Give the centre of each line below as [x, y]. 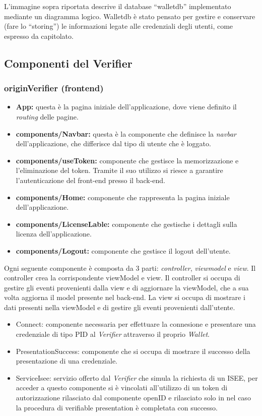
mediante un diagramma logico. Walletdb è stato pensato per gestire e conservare [130, 16]
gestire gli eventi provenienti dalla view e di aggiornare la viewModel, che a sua [126, 287]
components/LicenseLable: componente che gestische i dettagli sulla [126, 224]
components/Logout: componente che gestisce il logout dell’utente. [123, 250]
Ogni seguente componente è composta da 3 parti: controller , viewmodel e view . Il [130, 268]
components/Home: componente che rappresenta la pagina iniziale [123, 197]
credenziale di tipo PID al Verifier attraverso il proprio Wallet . [113, 334]
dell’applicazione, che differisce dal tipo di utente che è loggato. [113, 143]
